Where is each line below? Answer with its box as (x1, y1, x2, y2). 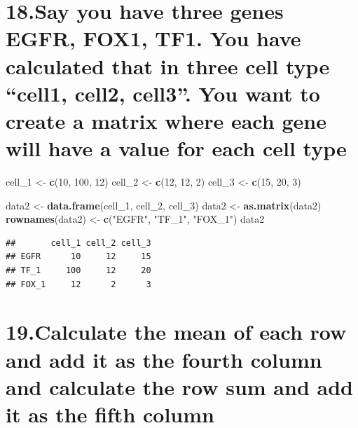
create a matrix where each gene (6, 106, 326, 134)
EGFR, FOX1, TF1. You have (6, 24, 301, 53)
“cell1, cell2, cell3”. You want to (6, 78, 320, 107)
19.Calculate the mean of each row (6, 317, 347, 346)
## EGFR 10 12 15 (6, 251, 151, 262)
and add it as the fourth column (6, 345, 322, 373)
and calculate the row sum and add (6, 372, 353, 401)
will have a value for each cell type (6, 134, 347, 163)
